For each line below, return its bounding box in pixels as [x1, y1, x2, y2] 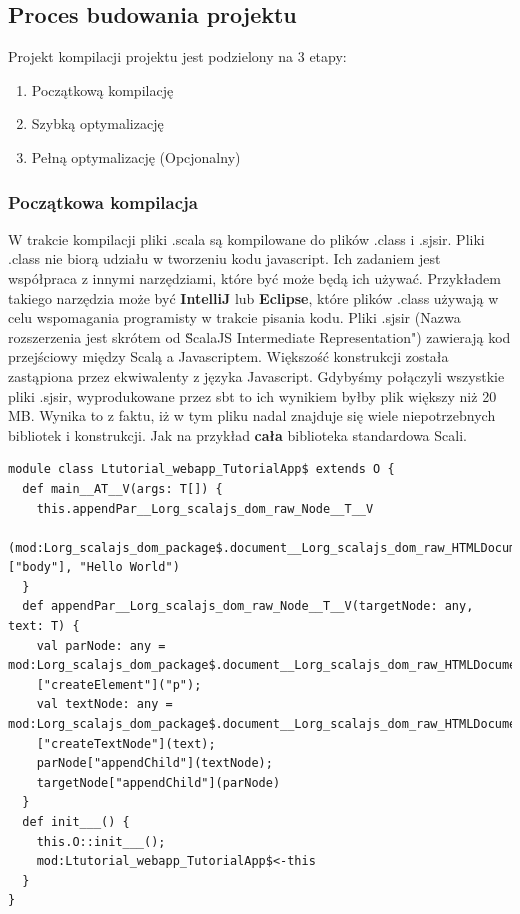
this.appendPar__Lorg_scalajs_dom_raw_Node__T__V [36, 501, 374, 516]
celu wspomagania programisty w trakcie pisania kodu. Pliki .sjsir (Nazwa [8, 307, 461, 328]
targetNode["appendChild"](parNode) [36, 775, 281, 790]
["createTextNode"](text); [36, 736, 216, 751]
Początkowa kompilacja [8, 189, 198, 214]
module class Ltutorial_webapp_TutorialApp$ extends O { [8, 462, 395, 477]
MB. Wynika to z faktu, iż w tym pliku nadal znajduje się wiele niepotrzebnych [8, 405, 496, 426]
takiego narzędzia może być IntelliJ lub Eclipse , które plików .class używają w [8, 287, 499, 308]
